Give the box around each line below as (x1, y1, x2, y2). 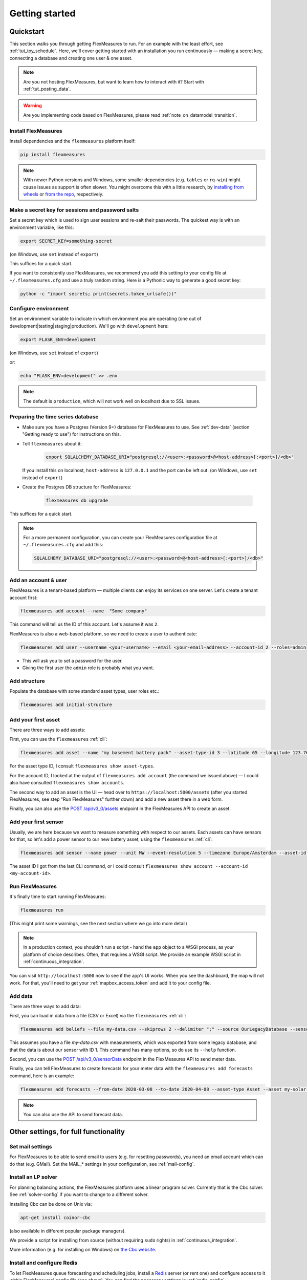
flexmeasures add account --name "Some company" (20, 608, 147, 614)
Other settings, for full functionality (9, 1127, 125, 1136)
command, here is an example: (9, 1073, 74, 1079)
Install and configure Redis (9, 1260, 78, 1267)
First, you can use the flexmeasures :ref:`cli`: (9, 736, 107, 742)
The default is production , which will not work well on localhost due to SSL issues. (23, 398, 201, 404)
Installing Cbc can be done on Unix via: (9, 1201, 92, 1207)
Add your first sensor (9, 818, 64, 825)
